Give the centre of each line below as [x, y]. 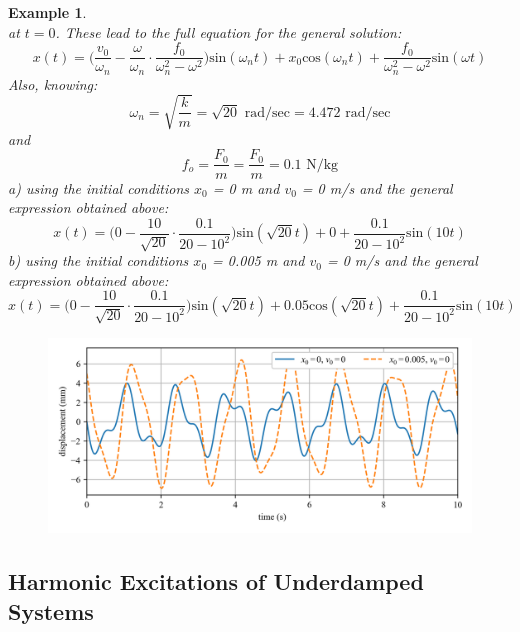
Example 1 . [47, 12]
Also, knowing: [53, 83]
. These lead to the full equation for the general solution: [228, 31]
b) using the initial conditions [98, 260]
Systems [51, 610]
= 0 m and [246, 187]
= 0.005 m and [258, 260]
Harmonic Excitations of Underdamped [216, 581]
